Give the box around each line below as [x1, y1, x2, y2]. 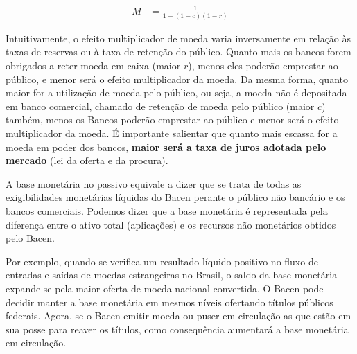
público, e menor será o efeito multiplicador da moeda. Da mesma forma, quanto [6, 71, 348, 86]
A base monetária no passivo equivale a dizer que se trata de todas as [6, 176, 302, 191]
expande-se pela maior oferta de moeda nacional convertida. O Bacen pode [6, 281, 324, 295]
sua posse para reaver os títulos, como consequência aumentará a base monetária [6, 321, 349, 336]
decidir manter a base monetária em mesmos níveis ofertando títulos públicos [6, 294, 333, 309]
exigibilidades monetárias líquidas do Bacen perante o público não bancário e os [6, 190, 345, 204]
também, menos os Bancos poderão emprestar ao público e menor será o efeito [6, 112, 339, 127]
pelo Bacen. [6, 231, 55, 245]
